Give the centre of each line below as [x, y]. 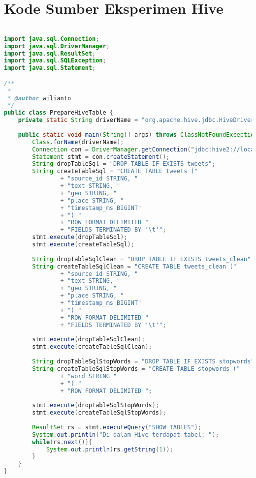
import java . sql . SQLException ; [55, 61]
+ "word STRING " [89, 376]
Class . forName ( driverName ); [78, 142]
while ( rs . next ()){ [62, 442]
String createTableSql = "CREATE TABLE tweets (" [115, 171]
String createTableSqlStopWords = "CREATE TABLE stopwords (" [136, 369]
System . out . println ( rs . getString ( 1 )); [110, 449]
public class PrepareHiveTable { [59, 113]
